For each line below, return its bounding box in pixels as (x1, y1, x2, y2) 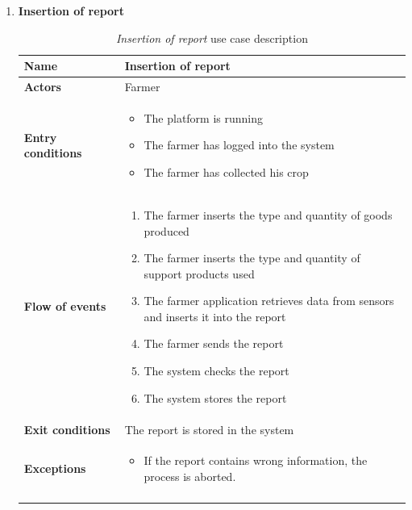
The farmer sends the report (144, 335, 284, 352)
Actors (23, 78, 61, 95)
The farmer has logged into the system (144, 136, 335, 153)
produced (144, 222, 189, 239)
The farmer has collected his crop (144, 164, 309, 181)
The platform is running (144, 109, 264, 126)
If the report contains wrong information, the (144, 452, 368, 469)
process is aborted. (144, 467, 236, 484)
